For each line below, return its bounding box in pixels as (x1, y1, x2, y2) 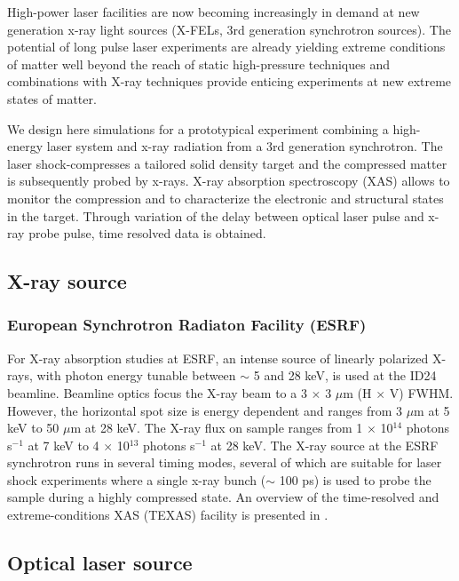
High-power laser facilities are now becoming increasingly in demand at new (7, 3, 420, 20)
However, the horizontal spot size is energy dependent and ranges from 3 (7, 401, 402, 419)
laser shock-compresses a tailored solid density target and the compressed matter (7, 154, 447, 172)
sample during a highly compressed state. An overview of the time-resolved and (7, 488, 439, 506)
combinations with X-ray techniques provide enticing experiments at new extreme (7, 72, 452, 91)
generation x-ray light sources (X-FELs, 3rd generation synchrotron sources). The (7, 20, 451, 38)
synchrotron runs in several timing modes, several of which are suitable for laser (7, 453, 442, 472)
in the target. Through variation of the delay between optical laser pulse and (7, 206, 424, 225)
